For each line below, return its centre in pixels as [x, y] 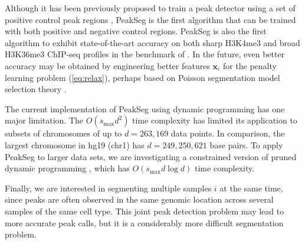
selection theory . [36, 89]
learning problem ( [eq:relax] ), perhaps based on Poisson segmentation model [142, 77]
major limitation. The [44, 120]
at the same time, [251, 188]
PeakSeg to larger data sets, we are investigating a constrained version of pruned [151, 156]
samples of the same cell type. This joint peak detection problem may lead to [145, 211]
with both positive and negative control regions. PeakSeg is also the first [136, 31]
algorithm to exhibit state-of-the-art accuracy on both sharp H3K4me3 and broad [152, 42]
